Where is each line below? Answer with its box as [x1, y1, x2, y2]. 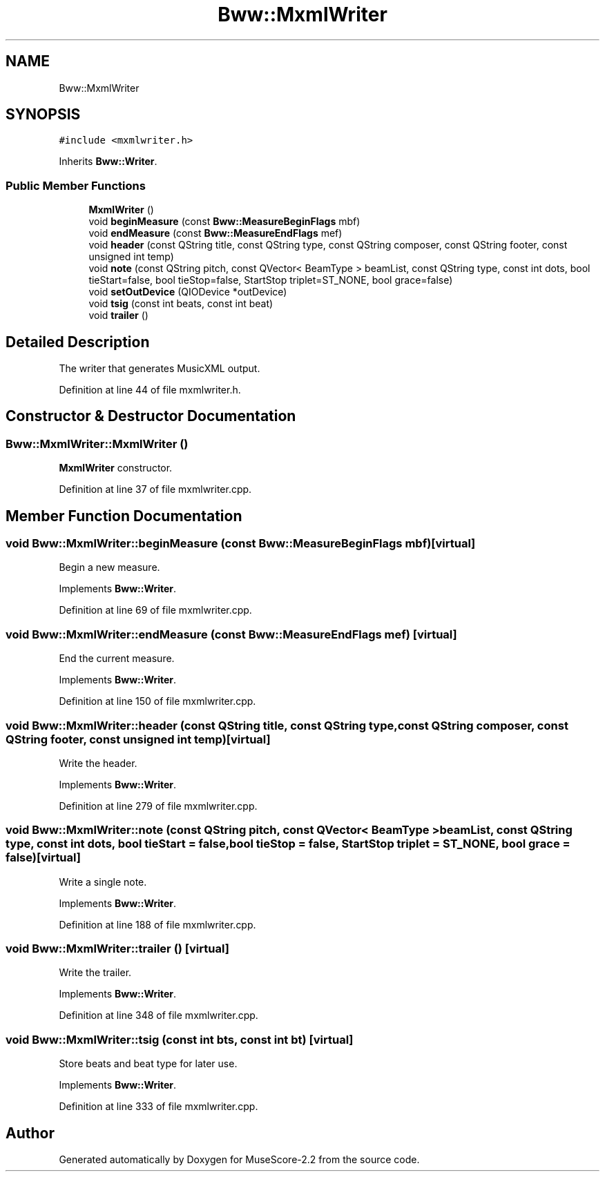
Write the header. [59, 757, 137, 769]
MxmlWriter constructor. [59, 462, 173, 474]
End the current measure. [59, 652, 175, 665]
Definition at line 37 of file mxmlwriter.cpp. [59, 483, 252, 496]
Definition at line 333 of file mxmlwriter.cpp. [59, 1100, 258, 1113]
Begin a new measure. [59, 561, 160, 574]
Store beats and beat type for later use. [59, 1058, 238, 1070]
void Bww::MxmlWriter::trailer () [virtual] [6, 942, 229, 956]
